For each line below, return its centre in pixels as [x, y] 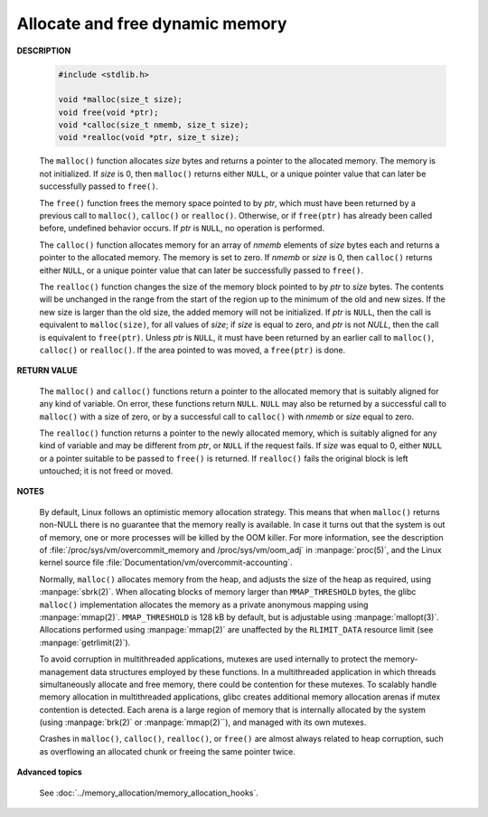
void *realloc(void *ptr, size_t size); [149, 137]
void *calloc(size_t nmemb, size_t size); [154, 125]
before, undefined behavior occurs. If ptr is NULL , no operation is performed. [182, 228]
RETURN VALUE [47, 371]
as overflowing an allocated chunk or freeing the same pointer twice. [167, 751]
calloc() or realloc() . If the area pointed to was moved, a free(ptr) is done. [192, 350]
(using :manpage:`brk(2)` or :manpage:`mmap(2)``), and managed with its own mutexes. [203, 722]
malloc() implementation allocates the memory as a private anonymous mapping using [204, 605]
